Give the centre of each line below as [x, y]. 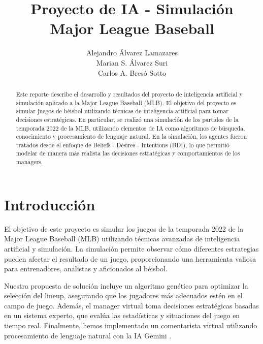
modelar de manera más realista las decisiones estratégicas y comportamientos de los [128, 153]
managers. [29, 162]
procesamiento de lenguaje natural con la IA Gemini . [88, 335]
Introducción [50, 204]
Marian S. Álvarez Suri [132, 62]
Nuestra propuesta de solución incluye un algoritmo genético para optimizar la [126, 285]
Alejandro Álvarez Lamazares [132, 53]
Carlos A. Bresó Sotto [132, 72]
